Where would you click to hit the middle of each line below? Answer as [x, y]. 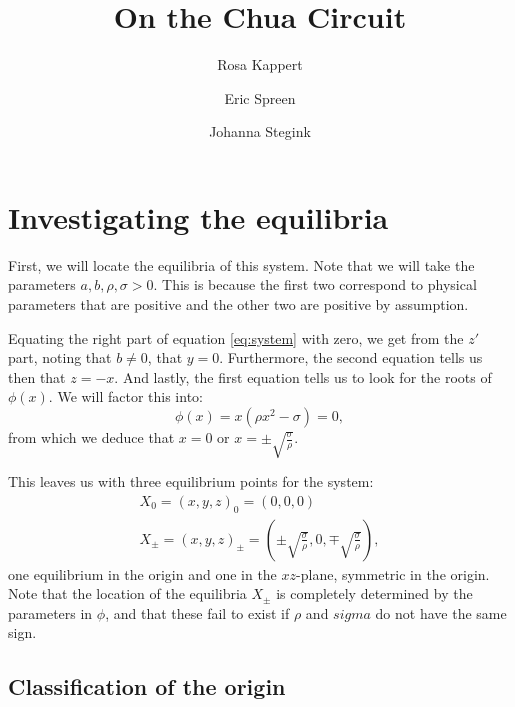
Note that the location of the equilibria [127, 593]
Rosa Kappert [260, 64]
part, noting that [60, 357]
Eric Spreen [260, 97]
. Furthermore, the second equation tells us [351, 357]
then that [37, 376]
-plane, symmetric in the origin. [393, 573]
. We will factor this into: [125, 396]
